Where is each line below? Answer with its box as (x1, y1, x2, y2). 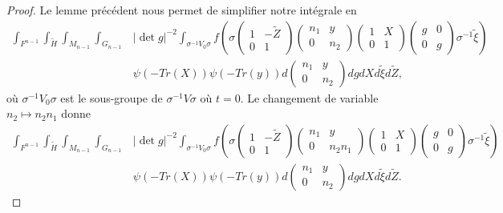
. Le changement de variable (240, 89, 379, 106)
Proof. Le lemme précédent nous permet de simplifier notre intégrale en (6, 2, 357, 18)
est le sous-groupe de (60, 89, 163, 106)
